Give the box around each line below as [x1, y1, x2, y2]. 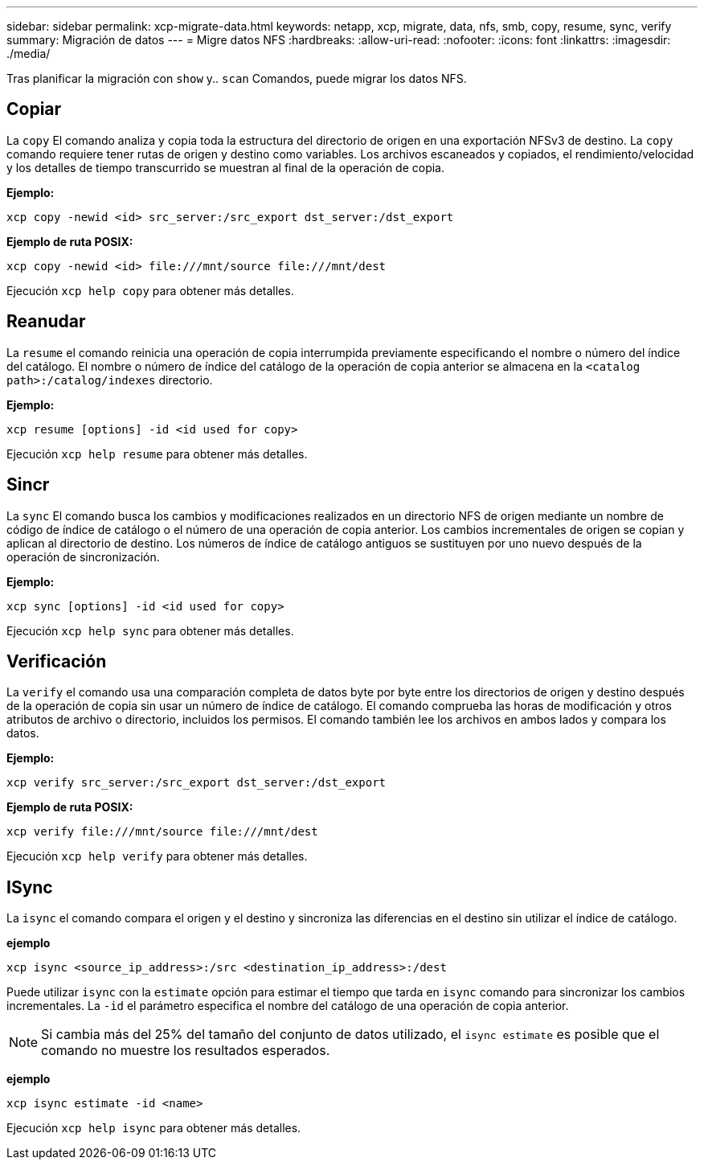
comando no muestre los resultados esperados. [41, 1042, 330, 1059]
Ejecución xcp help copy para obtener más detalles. [6, 283, 294, 298]
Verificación [6, 651, 107, 671]
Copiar [6, 99, 62, 120]
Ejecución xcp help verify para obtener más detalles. [6, 849, 308, 864]
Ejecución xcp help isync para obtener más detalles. [6, 1121, 301, 1135]
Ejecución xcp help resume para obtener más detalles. [6, 446, 308, 461]
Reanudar [6, 311, 86, 332]
